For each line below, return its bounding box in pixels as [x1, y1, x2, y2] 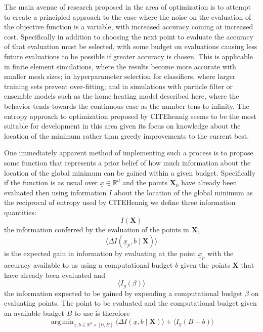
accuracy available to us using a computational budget [4, 260, 173, 270]
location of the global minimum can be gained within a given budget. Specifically [4, 167, 256, 178]
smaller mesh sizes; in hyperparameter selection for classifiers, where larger [4, 71, 236, 81]
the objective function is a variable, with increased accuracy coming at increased [4, 21, 253, 32]
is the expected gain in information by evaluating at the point [4, 248, 196, 259]
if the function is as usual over [4, 177, 98, 188]
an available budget [4, 307, 65, 318]
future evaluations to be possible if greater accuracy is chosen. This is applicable [4, 51, 253, 61]
